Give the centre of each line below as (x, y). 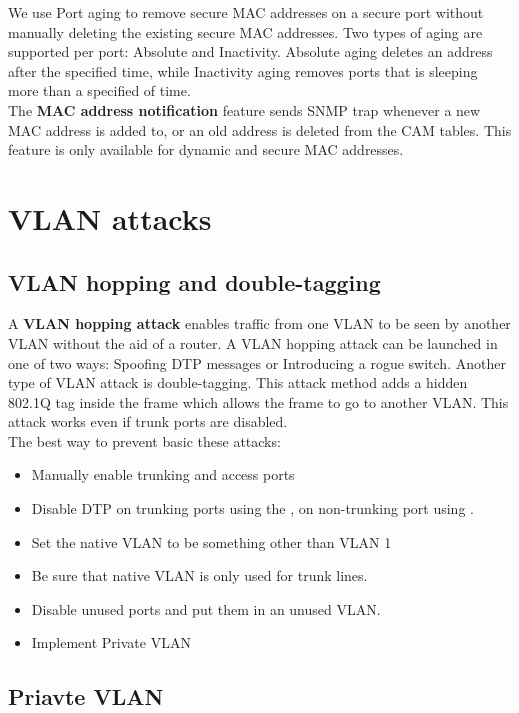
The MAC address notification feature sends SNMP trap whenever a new (244, 109)
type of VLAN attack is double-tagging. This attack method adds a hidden (238, 382)
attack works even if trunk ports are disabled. (148, 421)
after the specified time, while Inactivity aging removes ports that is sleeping (243, 70)
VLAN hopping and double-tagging (194, 281)
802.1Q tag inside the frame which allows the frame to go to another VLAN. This (258, 401)
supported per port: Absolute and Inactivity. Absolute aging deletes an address (250, 51)
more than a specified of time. (99, 90)
